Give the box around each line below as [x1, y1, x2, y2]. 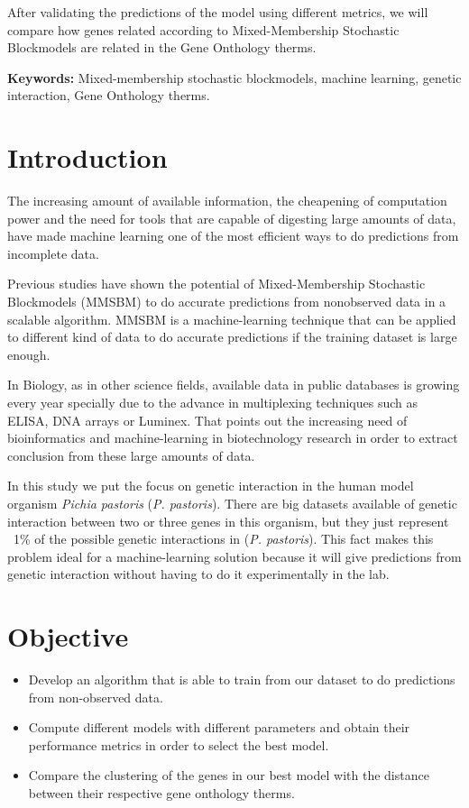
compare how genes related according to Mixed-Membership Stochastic [7, 20, 400, 39]
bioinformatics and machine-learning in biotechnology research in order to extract [7, 428, 458, 447]
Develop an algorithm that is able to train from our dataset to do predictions [28, 670, 455, 689]
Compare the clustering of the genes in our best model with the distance [28, 766, 429, 785]
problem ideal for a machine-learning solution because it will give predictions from [7, 546, 462, 565]
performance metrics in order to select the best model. [28, 735, 329, 754]
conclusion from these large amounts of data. [7, 445, 255, 464]
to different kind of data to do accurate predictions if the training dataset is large [7, 327, 457, 346]
